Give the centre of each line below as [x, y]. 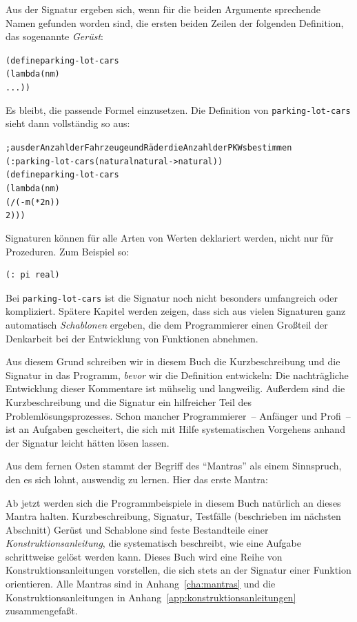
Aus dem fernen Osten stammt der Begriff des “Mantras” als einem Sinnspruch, [174, 466]
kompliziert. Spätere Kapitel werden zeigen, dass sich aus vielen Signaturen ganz [176, 311]
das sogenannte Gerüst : [54, 36]
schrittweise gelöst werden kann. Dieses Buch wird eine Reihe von [144, 556]
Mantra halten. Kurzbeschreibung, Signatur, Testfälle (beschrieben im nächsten [173, 516]
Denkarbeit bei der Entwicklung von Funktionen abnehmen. [132, 338]
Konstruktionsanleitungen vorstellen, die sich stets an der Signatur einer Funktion [178, 570]
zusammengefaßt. [42, 611]
